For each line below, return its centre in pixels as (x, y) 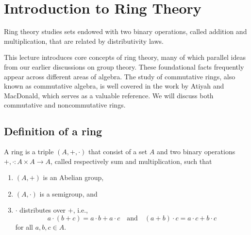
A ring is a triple (29, 152)
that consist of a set (118, 152)
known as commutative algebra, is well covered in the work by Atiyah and (114, 86)
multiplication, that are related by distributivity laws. (84, 41)
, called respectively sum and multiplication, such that (131, 161)
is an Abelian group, (73, 177)
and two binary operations (196, 152)
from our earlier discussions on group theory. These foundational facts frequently (124, 66)
